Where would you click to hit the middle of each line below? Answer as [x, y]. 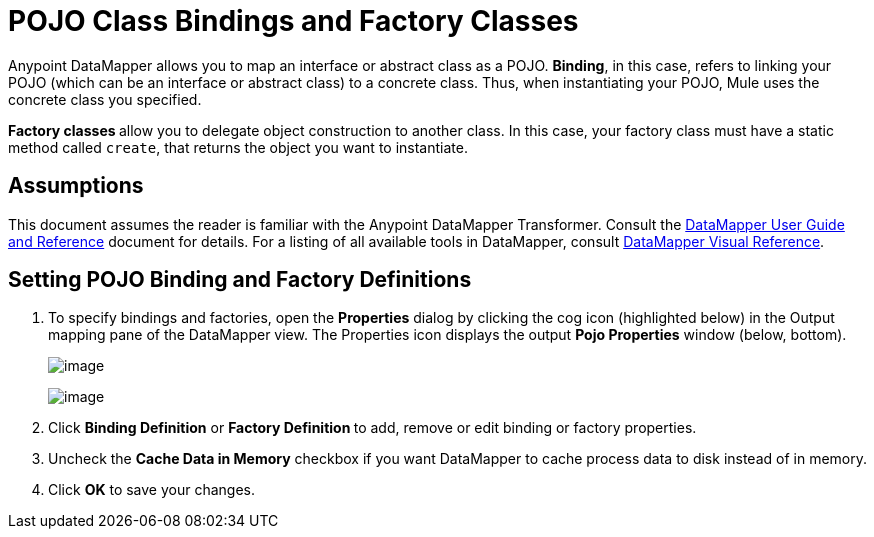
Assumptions [76, 186]
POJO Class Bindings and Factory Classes [293, 21]
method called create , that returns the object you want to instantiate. [238, 147]
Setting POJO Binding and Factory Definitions [240, 280]
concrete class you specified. [105, 99]
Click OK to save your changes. [152, 490]
